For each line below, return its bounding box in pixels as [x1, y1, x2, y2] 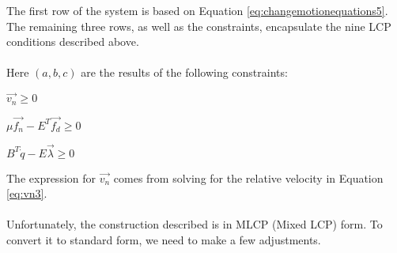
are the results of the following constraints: [81, 64, 288, 81]
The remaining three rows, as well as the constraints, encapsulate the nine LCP [6, 17, 391, 34]
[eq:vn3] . [6, 185, 47, 202]
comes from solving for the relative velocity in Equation [113, 169, 384, 186]
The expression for [6, 169, 96, 186]
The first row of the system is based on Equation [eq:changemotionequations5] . [6, 2, 388, 18]
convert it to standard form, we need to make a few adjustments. [6, 231, 321, 247]
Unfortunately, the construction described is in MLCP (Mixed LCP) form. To [6, 216, 383, 232]
